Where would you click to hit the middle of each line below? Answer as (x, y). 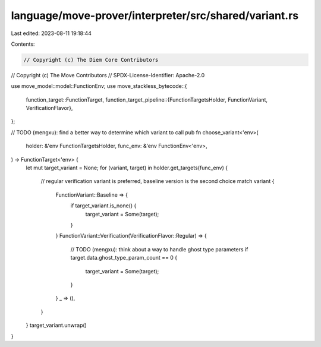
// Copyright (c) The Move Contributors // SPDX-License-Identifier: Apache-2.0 (108, 75)
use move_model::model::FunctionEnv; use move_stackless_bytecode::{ (99, 86)
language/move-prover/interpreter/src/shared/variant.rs (155, 15)
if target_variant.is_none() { (103, 206)
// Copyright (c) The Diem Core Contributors (91, 60)
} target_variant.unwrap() (56, 325)
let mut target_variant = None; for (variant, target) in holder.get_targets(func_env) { (127, 168)
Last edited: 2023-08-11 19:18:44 (51, 33)
